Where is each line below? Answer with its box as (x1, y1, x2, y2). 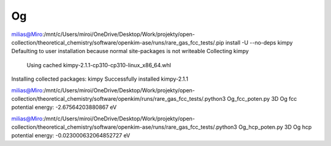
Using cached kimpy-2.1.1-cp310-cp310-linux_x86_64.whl (26, 61, 172, 68)
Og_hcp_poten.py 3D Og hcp (238, 123, 312, 131)
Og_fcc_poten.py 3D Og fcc (227, 95, 297, 102)
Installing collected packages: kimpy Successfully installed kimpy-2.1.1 (11, 75, 188, 82)
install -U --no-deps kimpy (225, 38, 293, 46)
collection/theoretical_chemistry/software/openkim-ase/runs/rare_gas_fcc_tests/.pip (11, 38, 224, 46)
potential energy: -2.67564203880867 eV (11, 104, 117, 111)
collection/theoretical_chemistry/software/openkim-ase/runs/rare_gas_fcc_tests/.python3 (11, 123, 237, 131)
